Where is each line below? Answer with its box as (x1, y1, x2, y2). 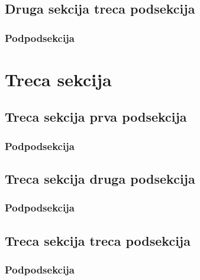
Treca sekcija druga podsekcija (5, 170, 195, 188)
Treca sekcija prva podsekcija (5, 108, 187, 126)
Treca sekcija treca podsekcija (5, 231, 191, 249)
